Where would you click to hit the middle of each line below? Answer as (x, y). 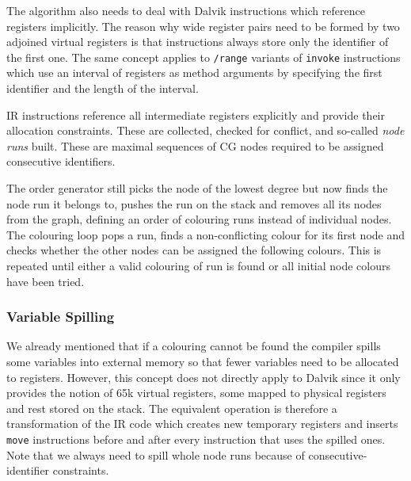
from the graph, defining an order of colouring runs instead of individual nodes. (199, 219)
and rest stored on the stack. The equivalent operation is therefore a (172, 408)
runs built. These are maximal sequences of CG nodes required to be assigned (195, 145)
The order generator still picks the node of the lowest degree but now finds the (197, 188)
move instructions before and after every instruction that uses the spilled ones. (196, 439)
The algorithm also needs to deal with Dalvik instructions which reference (186, 10)
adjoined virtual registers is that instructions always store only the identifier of (198, 42)
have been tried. (46, 281)
